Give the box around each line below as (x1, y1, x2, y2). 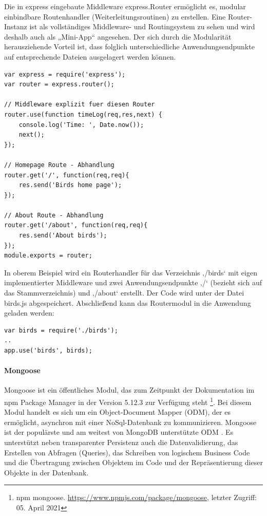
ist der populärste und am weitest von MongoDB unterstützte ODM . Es (4, 427, 234, 437)
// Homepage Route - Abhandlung (4, 161, 115, 169)
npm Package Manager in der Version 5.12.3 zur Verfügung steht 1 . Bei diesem (4, 395, 252, 407)
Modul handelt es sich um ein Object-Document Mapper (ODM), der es (4, 407, 231, 417)
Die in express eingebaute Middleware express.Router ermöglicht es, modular (4, 1, 246, 11)
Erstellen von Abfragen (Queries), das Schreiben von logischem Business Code (4, 447, 250, 457)
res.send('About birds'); (18, 232, 107, 239)
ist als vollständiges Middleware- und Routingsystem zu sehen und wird (29, 21, 255, 32)
